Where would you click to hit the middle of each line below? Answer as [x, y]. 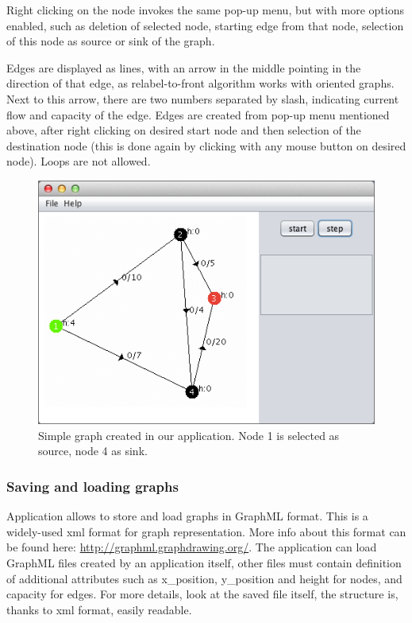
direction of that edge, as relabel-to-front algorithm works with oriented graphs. [200, 83]
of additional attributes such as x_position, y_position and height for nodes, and [204, 578]
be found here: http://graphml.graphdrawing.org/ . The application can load [192, 547]
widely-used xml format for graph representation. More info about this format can [206, 531]
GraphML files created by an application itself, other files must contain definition [204, 562]
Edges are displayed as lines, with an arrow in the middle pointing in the [184, 67]
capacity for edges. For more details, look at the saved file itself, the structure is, [202, 594]
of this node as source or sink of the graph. [111, 41]
